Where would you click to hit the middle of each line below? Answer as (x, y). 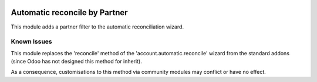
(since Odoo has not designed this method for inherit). (76, 62)
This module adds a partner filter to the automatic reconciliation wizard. (97, 27)
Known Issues (31, 42)
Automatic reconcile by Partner (70, 13)
